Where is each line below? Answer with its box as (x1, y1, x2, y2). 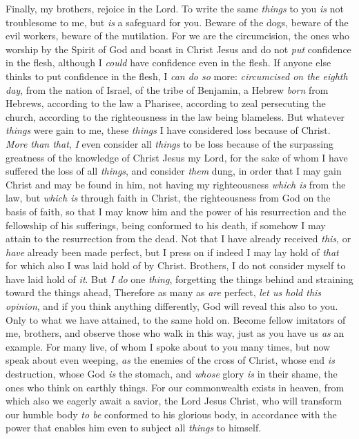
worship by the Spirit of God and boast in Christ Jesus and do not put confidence (6, 41, 351, 56)
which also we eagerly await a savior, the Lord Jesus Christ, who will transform (6, 393, 342, 408)
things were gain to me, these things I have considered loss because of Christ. (6, 123, 331, 137)
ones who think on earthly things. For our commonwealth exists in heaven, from (6, 380, 345, 394)
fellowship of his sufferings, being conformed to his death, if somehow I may (6, 217, 326, 232)
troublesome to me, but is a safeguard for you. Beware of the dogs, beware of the (6, 14, 349, 29)
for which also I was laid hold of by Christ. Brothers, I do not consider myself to (6, 258, 346, 273)
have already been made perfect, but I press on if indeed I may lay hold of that (6, 244, 339, 259)
